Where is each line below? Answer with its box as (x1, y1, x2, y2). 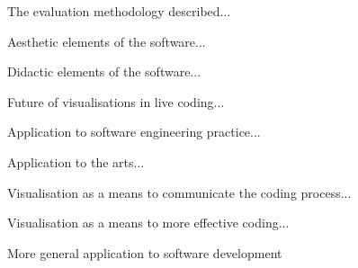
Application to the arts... (7, 152, 145, 171)
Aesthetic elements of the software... (7, 31, 206, 50)
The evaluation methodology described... (7, 2, 231, 20)
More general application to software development (7, 243, 282, 262)
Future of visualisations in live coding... (7, 92, 225, 111)
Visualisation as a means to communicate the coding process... (7, 183, 352, 201)
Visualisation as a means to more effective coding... (7, 213, 290, 232)
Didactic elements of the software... (7, 62, 201, 81)
